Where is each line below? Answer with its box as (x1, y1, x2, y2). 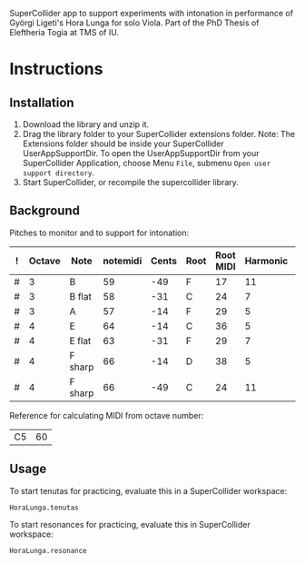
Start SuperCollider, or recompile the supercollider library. (22, 177, 239, 187)
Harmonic (244, 254, 289, 267)
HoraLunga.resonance (9, 546, 88, 555)
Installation (9, 94, 74, 110)
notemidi (103, 254, 143, 267)
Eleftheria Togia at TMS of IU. (9, 27, 120, 37)
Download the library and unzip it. (22, 119, 150, 130)
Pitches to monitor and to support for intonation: (9, 227, 189, 238)
